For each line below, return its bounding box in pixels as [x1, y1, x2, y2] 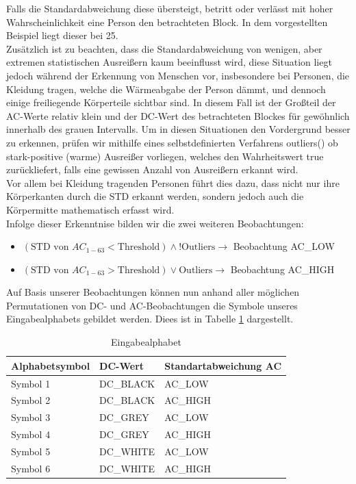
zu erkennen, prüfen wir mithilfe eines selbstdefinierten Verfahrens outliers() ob [6, 135, 338, 149]
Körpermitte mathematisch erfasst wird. [6, 202, 175, 216]
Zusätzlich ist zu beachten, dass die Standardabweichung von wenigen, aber [6, 41, 322, 55]
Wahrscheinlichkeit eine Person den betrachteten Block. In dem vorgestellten [6, 14, 328, 29]
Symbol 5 [11, 444, 51, 458]
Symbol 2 [11, 393, 51, 407]
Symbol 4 [11, 427, 51, 442]
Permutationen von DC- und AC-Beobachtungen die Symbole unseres [6, 298, 298, 312]
